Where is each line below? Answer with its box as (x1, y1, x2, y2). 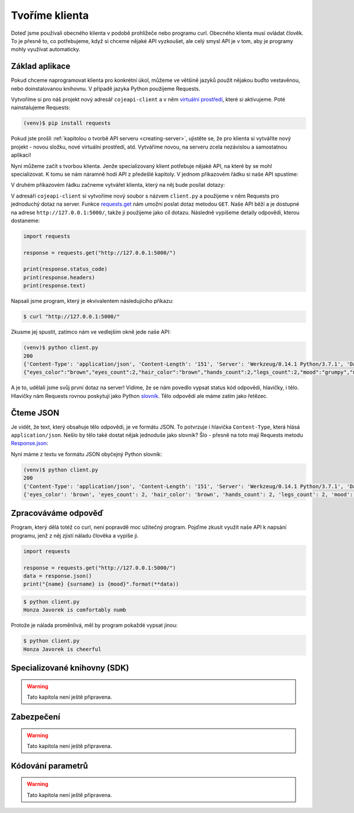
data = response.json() (23, 572, 93, 579)
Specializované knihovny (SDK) (11, 663, 129, 673)
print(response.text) (23, 282, 86, 289)
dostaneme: (11, 217, 40, 224)
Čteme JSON (11, 407, 60, 418)
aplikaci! (11, 152, 32, 159)
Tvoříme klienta (11, 9, 89, 22)
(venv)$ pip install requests (23, 120, 111, 127)
